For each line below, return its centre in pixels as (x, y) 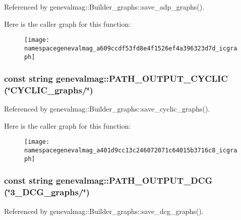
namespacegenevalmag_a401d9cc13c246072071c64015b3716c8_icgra (131, 151)
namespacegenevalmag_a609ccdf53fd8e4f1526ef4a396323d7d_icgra (131, 48)
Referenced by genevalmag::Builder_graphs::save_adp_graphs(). (104, 7)
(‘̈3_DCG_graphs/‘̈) (47, 192)
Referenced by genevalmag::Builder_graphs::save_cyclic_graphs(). (107, 109)
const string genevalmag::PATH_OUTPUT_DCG (108, 180)
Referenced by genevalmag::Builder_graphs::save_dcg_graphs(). (104, 211)
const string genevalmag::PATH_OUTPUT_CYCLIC (116, 78)
